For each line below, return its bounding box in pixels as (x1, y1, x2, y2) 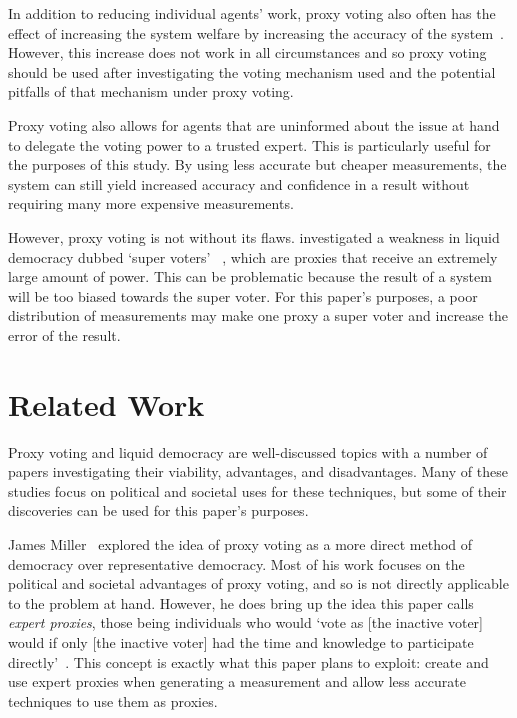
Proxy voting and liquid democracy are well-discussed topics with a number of (8, 441, 488, 462)
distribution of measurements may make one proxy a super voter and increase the (8, 305, 508, 326)
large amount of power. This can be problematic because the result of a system (8, 266, 492, 287)
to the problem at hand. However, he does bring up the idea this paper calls (8, 592, 474, 613)
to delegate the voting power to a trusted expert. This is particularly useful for (8, 134, 491, 155)
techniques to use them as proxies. (8, 690, 218, 711)
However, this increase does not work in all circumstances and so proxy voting (8, 42, 487, 63)
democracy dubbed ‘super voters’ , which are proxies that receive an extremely (8, 246, 498, 267)
